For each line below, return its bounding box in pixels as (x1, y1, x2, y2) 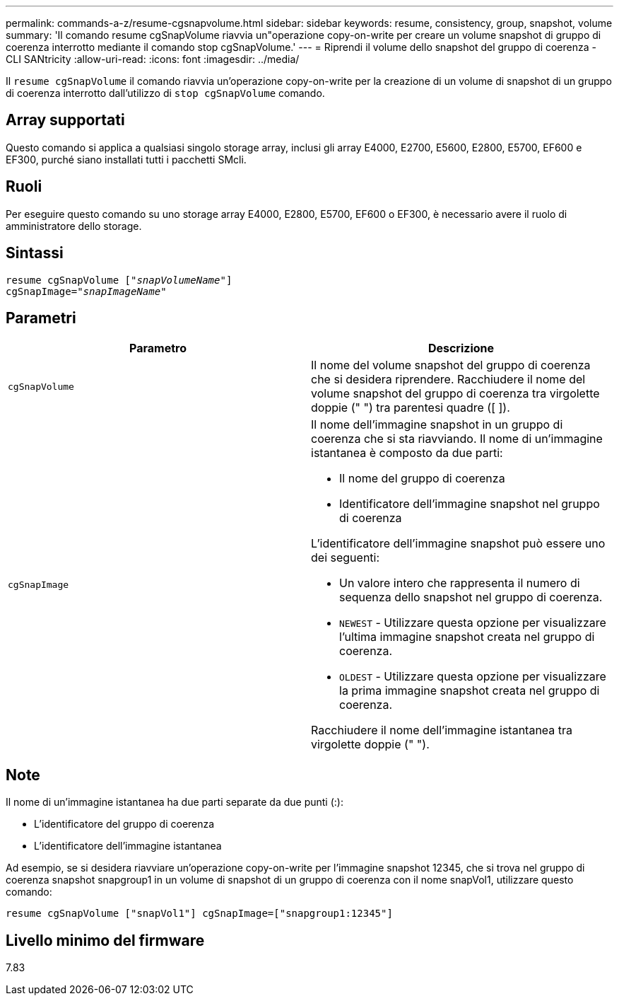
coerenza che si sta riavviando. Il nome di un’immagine (311, 432, 603, 446)
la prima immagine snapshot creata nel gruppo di (339, 683, 600, 698)
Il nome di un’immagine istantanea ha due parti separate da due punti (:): (6, 796, 343, 809)
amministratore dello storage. (6, 219, 142, 232)
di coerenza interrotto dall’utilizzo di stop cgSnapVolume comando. (6, 87, 325, 99)
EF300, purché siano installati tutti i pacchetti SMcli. (6, 153, 247, 166)
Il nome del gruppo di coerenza (339, 471, 505, 486)
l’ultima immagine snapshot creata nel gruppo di (339, 630, 595, 644)
